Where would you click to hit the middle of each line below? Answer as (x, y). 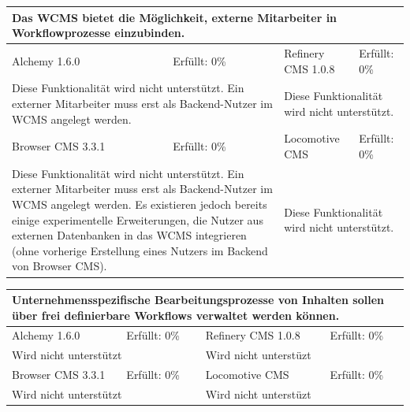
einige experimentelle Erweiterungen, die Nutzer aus (138, 219)
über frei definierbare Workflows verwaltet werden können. (176, 315)
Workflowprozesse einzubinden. (99, 33)
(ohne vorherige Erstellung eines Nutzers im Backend (140, 250)
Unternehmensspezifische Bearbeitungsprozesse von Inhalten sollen (198, 299)
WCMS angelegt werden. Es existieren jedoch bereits (140, 204)
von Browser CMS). (60, 266)
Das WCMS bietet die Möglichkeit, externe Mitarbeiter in (175, 17)
